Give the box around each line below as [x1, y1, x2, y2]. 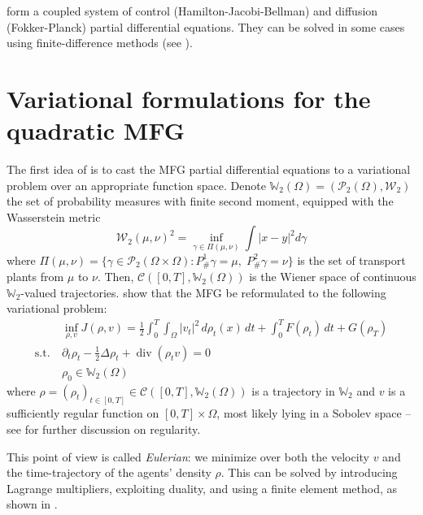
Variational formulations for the [7, 81, 371, 115]
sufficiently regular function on [7, 405, 159, 422]
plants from [7, 268, 64, 285]
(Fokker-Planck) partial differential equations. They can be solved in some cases [7, 18, 405, 35]
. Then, [97, 268, 134, 285]
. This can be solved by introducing [220, 464, 398, 481]
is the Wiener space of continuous [249, 268, 416, 285]
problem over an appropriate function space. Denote [7, 176, 266, 193]
